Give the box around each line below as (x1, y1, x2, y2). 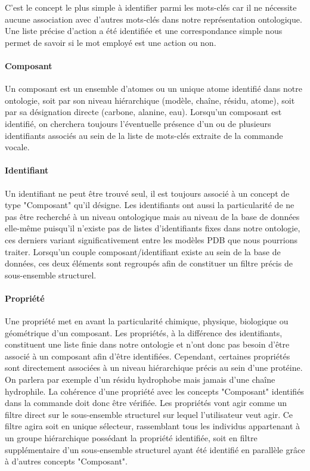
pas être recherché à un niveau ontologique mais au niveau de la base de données (5, 210, 300, 222)
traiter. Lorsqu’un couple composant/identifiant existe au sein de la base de (5, 245, 281, 258)
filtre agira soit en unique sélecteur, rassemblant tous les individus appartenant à (5, 420, 300, 432)
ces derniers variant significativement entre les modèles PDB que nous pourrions (5, 233, 297, 246)
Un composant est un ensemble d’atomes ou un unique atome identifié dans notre (5, 82, 302, 95)
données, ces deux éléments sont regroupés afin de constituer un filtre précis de (5, 257, 293, 269)
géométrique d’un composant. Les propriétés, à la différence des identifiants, (5, 326, 283, 339)
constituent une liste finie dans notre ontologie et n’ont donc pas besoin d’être (5, 338, 290, 351)
